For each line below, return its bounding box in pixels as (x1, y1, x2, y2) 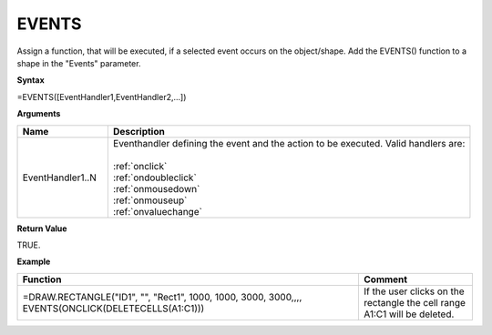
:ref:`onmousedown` (112, 182, 200, 195)
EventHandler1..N (22, 171, 97, 184)
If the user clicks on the (363, 285, 465, 298)
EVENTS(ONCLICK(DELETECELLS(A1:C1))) (22, 301, 205, 314)
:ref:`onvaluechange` (112, 205, 202, 218)
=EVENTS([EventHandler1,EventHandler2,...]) (16, 91, 187, 102)
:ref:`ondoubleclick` (112, 171, 198, 184)
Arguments (16, 108, 61, 119)
